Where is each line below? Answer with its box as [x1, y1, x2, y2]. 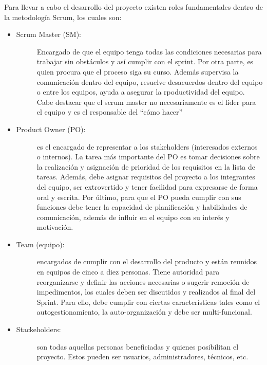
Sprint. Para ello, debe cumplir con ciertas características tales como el [36, 296, 260, 307]
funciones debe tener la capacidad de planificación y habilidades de [36, 202, 247, 212]
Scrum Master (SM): [16, 29, 81, 40]
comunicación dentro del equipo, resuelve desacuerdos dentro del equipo [36, 76, 263, 87]
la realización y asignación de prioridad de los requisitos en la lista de [36, 161, 256, 172]
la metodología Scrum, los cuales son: [4, 11, 122, 22]
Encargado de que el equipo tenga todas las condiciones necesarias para [36, 46, 262, 57]
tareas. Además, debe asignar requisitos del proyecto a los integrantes [36, 171, 255, 182]
